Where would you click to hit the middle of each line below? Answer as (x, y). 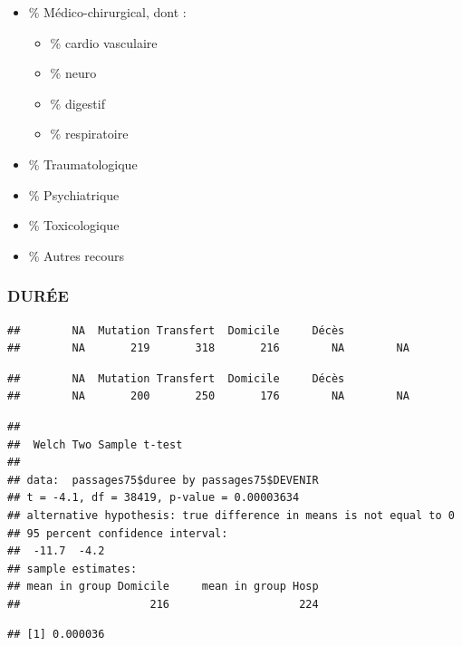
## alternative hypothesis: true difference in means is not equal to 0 (231, 515)
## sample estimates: (72, 569)
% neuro (73, 73)
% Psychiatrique (74, 194)
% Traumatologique (83, 164)
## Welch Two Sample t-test (95, 444)
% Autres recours (77, 255)
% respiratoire (89, 134)
